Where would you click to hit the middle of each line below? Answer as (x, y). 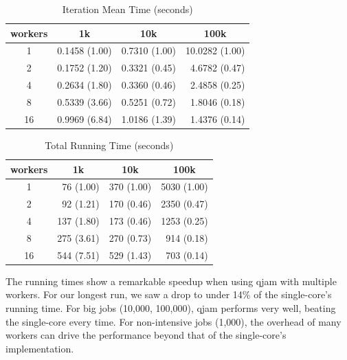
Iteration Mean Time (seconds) (127, 9)
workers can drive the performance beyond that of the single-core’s (146, 335)
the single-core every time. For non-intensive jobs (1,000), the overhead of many (173, 321)
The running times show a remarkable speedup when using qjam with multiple (171, 281)
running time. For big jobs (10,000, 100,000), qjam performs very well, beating (171, 308)
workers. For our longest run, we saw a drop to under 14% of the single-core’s (169, 294)
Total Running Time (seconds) (109, 145)
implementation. (40, 348)
